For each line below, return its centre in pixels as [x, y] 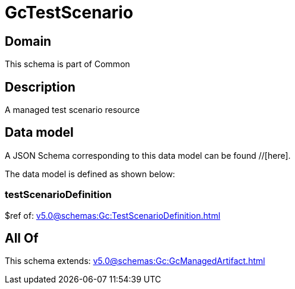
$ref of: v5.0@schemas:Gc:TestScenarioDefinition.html [113, 215]
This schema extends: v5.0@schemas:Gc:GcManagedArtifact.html [135, 261]
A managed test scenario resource [72, 110]
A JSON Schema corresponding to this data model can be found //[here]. [148, 155]
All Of [22, 238]
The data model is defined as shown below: [90, 174]
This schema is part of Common [68, 64]
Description [40, 87]
